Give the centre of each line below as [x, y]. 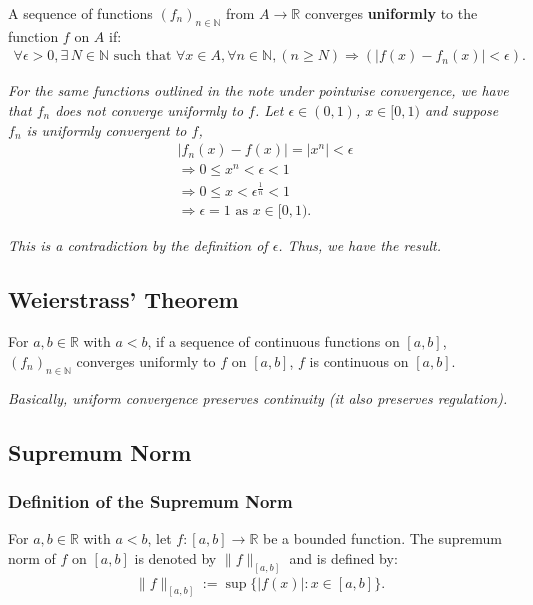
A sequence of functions [80, 13]
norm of [32, 557]
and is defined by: [343, 557]
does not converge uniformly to [149, 110]
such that [142, 56]
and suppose [461, 110]
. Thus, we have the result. [359, 245]
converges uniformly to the [391, 13]
